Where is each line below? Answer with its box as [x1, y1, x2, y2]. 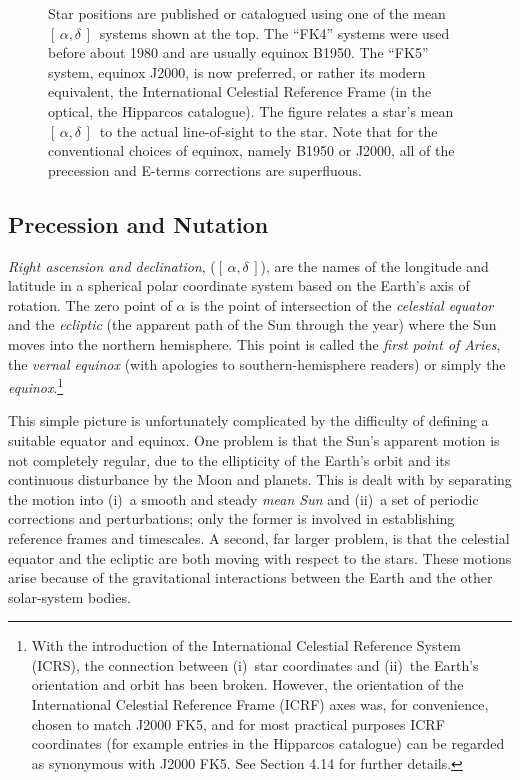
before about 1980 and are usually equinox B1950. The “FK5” [48, 42, 429, 63]
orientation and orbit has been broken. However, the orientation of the [31, 674, 464, 695]
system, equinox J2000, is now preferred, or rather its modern [48, 61, 426, 82]
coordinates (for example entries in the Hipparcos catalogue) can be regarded [31, 733, 505, 754]
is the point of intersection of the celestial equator [190, 294, 494, 315]
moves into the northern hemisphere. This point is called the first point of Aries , [8, 333, 501, 354]
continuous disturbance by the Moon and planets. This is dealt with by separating [8, 469, 512, 490]
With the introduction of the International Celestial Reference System [31, 635, 461, 656]
